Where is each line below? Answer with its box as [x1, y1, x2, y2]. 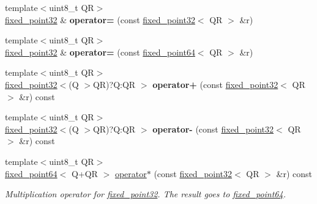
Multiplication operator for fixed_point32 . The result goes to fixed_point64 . [5, 188, 286, 200]
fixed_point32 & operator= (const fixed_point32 [5, 13, 195, 26]
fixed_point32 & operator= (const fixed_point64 [5, 45, 195, 58]
